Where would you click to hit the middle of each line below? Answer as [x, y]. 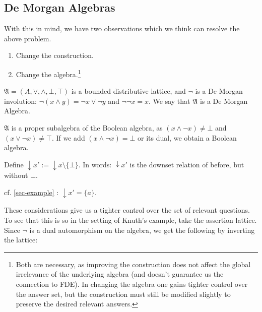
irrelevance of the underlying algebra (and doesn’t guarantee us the [120, 274]
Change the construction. [55, 55]
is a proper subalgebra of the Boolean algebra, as [87, 128]
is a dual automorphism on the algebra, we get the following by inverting [142, 230]
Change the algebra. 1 [48, 73]
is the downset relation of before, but [187, 164]
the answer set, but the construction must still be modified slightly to [123, 294]
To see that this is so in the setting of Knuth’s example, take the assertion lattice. [130, 220]
